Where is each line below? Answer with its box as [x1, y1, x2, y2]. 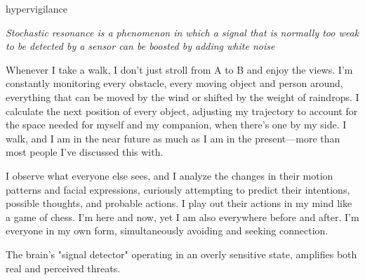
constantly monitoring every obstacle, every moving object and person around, [6, 76, 343, 91]
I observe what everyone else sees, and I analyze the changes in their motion [6, 168, 333, 182]
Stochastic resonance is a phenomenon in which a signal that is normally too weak [6, 25, 359, 39]
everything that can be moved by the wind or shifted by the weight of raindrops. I [6, 89, 359, 104]
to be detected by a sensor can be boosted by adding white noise [6, 39, 275, 53]
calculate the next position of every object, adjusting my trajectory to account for [6, 103, 358, 118]
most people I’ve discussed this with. [6, 145, 164, 159]
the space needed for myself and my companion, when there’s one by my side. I [6, 117, 347, 132]
